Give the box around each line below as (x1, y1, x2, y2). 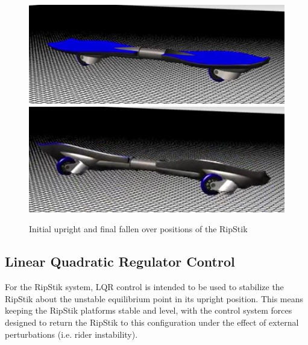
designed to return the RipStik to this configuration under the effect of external (5, 315, 299, 328)
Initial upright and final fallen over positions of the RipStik (29, 223, 248, 235)
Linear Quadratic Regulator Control (5, 252, 235, 271)
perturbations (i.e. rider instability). (5, 328, 138, 340)
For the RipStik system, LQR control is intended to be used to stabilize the (5, 280, 284, 293)
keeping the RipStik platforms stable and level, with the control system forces (5, 304, 292, 317)
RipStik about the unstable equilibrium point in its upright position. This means (5, 292, 304, 305)
